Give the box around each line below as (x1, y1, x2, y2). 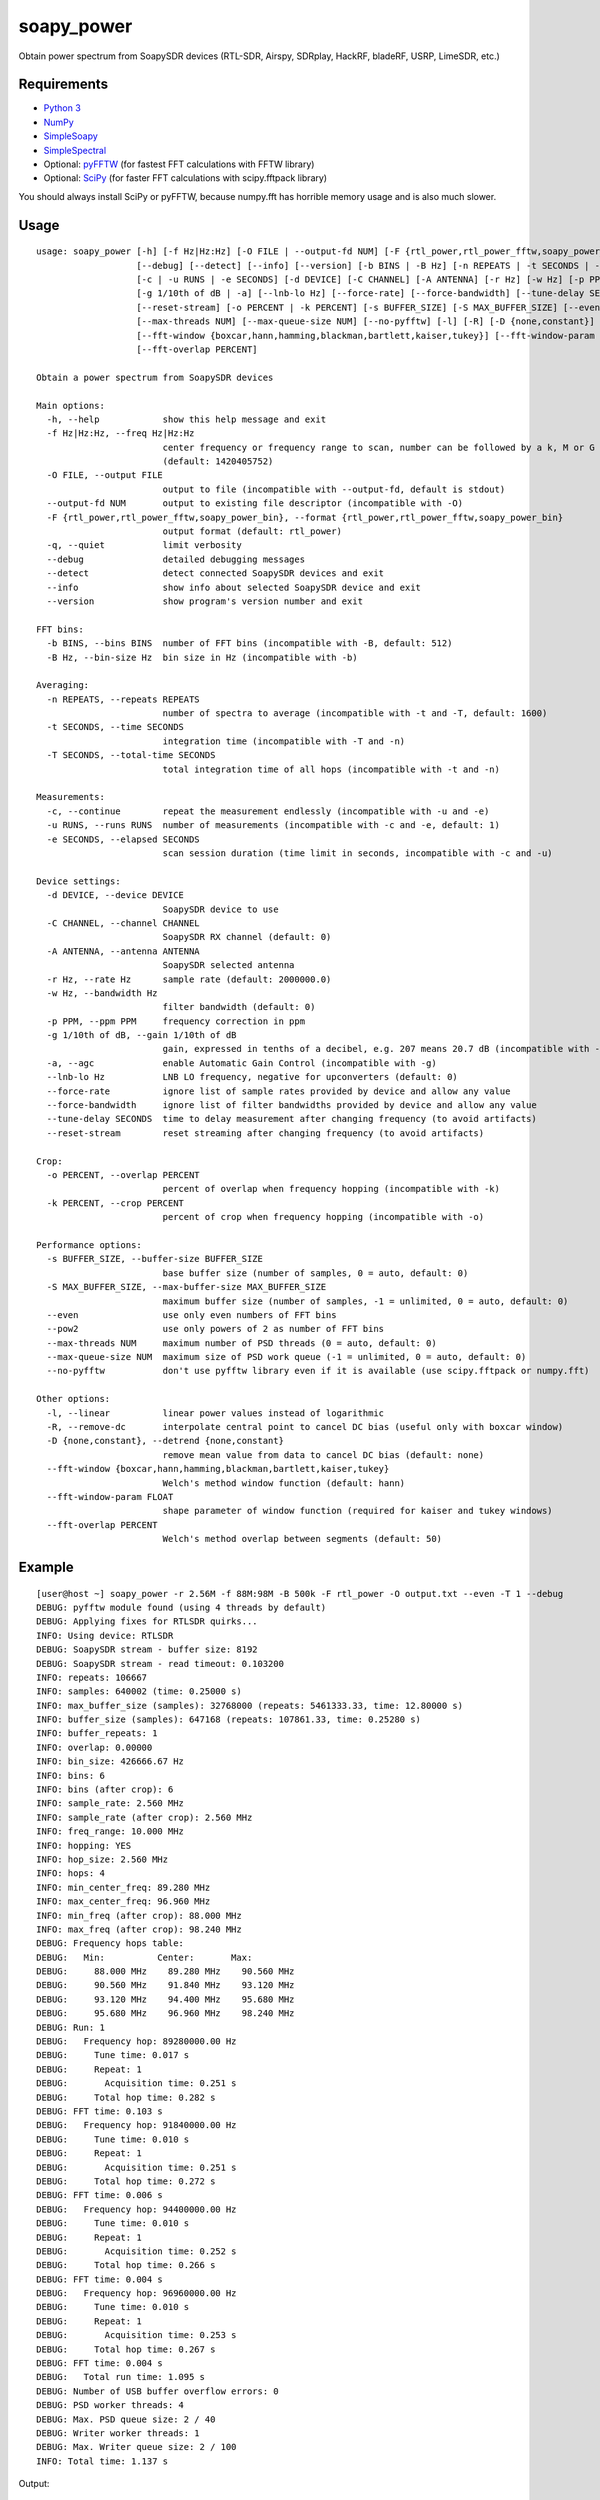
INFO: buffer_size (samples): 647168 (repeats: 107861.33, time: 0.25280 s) (36, 1714, 422, 1725)
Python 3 (43, 102, 82, 114)
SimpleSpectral (43, 144, 107, 156)
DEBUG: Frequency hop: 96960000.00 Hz (36, 2288, 237, 2299)
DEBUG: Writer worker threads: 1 (36, 2427, 200, 2439)
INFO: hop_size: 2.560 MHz (36, 1853, 169, 1865)
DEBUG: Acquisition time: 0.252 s (36, 2245, 237, 2257)
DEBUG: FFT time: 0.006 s (36, 2190, 164, 2201)
